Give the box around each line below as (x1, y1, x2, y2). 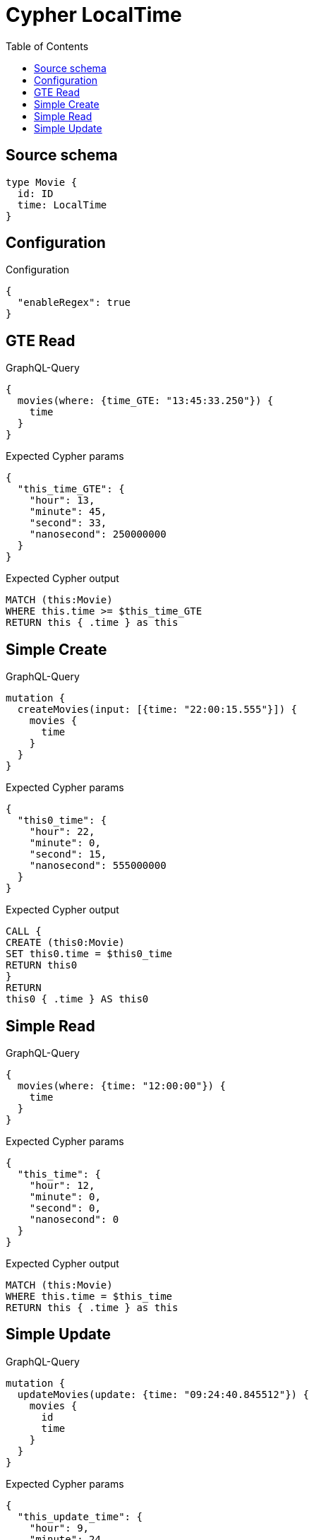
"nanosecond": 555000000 (29, 860, 167, 872)
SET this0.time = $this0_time (6, 948, 173, 960)
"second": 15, (29, 848, 107, 860)
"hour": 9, (29, 1522, 90, 1534)
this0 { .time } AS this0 (6, 993, 149, 1005)
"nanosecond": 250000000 (29, 528, 167, 540)
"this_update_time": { (17, 1510, 143, 1522)
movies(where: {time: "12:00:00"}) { (17, 1079, 226, 1091)
